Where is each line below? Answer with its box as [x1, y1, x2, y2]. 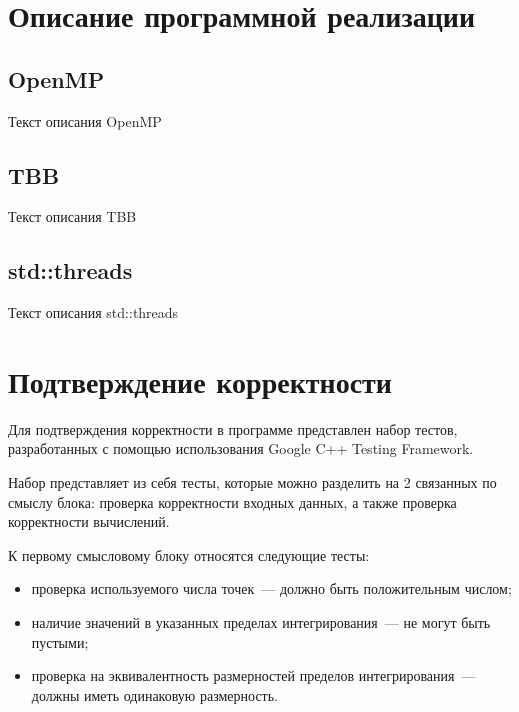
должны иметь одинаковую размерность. [31, 684, 279, 705]
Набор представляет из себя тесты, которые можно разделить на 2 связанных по [8, 472, 497, 493]
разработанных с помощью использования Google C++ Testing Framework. [8, 438, 474, 459]
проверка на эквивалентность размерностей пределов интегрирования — [31, 665, 476, 686]
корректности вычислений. [8, 511, 170, 532]
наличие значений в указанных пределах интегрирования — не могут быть [31, 612, 491, 633]
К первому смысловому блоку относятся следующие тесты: [8, 544, 370, 565]
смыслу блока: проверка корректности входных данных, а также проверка [8, 491, 457, 512]
